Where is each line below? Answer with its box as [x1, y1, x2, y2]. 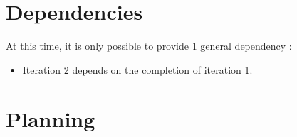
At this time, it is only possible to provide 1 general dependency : [6, 38, 292, 53]
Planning [6, 104, 95, 133]
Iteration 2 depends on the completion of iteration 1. [22, 62, 253, 77]
